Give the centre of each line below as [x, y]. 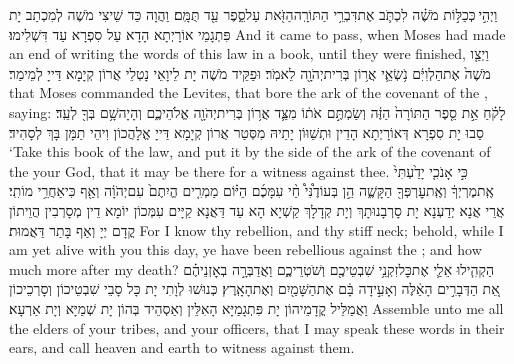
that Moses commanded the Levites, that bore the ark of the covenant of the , [248, 92]
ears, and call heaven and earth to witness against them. [182, 347]
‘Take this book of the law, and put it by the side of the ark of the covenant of [250, 151]
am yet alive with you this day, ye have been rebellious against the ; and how [245, 249]
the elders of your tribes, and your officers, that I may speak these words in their [257, 327]
